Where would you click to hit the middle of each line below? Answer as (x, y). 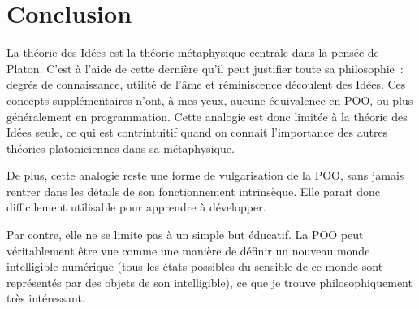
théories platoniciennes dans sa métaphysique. (121, 148)
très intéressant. (46, 298)
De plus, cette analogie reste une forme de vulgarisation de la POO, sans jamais (205, 175)
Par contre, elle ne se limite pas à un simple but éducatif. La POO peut (185, 235)
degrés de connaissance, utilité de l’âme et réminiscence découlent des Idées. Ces (206, 84)
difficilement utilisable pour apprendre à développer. (136, 207)
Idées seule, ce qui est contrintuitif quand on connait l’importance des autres (197, 132)
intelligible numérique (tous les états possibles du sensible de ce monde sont (195, 266)
